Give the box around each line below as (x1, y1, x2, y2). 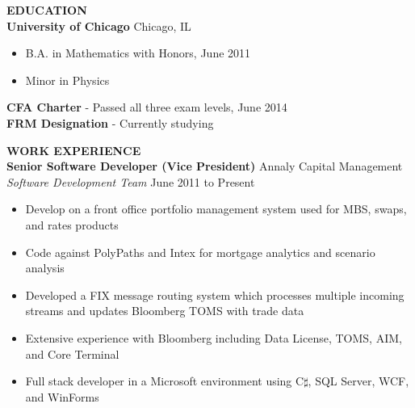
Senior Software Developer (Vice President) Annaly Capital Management (6, 158, 403, 175)
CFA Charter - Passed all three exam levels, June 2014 (6, 99, 287, 116)
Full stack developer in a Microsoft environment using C (25, 372, 304, 389)
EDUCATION (6, 2, 87, 18)
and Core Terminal (25, 345, 119, 362)
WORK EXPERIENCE (6, 141, 141, 158)
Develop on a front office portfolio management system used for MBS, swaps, (25, 200, 407, 217)
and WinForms (25, 388, 99, 405)
